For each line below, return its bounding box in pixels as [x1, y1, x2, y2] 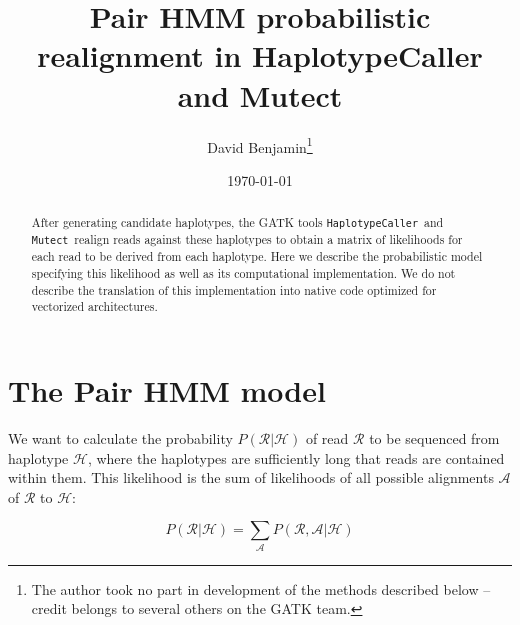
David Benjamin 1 [207, 133, 313, 157]
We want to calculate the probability [8, 427, 233, 448]
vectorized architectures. [31, 298, 158, 315]
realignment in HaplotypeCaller [37, 35, 483, 76]
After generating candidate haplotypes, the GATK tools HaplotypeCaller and [31, 214, 444, 231]
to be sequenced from [369, 427, 500, 448]
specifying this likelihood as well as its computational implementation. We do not [31, 265, 456, 282]
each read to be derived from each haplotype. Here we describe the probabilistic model [31, 248, 483, 265]
